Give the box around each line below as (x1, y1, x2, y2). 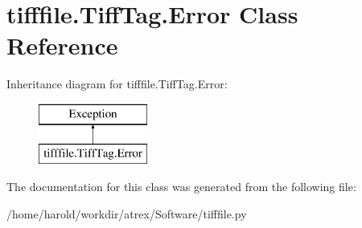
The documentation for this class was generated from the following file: (6, 178, 356, 195)
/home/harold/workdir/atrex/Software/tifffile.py (6, 205, 247, 222)
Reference (6, 29, 118, 62)
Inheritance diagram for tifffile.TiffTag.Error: (6, 75, 228, 92)
